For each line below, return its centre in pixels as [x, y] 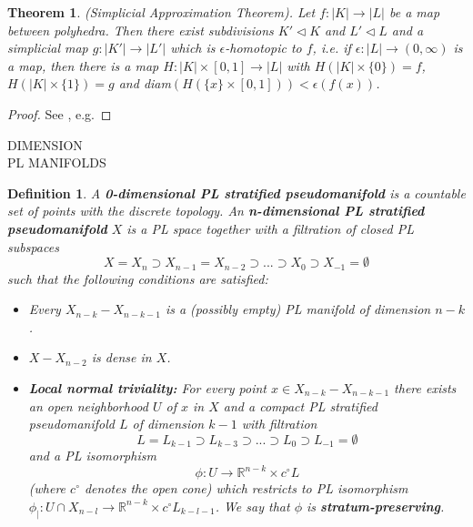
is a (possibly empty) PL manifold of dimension [298, 309]
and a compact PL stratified [300, 405]
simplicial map [48, 48]
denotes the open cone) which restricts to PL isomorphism [246, 488]
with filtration [279, 424]
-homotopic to [263, 48]
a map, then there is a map [83, 65]
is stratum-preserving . [376, 506]
